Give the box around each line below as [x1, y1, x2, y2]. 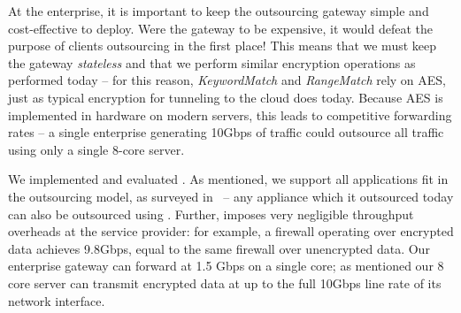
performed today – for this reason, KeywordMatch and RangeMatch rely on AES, [8, 71, 447, 89]
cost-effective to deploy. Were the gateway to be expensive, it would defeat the [8, 19, 434, 37]
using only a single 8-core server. [8, 140, 185, 158]
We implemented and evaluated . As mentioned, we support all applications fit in [8, 170, 449, 188]
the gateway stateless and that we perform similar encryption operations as [8, 53, 416, 72]
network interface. [8, 291, 105, 309]
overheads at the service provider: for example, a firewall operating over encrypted [8, 222, 454, 240]
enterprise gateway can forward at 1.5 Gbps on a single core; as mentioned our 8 [8, 256, 444, 275]
